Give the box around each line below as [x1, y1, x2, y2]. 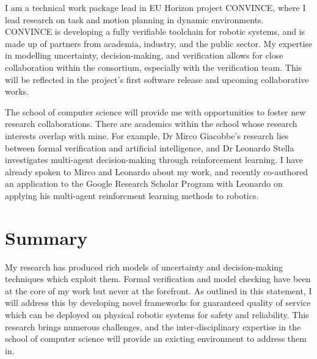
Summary [5, 225, 88, 250]
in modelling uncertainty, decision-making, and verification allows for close [5, 49, 283, 62]
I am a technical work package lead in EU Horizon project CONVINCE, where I [5, 1, 306, 13]
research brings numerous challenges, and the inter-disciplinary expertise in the [5, 320, 301, 333]
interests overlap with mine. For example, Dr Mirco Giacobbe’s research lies [5, 129, 289, 142]
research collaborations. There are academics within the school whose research [5, 117, 297, 130]
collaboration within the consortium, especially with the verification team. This [5, 60, 302, 73]
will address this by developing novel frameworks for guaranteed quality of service [5, 296, 311, 309]
